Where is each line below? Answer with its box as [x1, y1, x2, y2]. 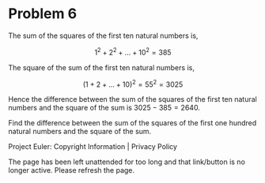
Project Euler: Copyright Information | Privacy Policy [8, 142, 178, 151]
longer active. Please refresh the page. [8, 166, 135, 175]
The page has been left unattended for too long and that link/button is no [8, 157, 245, 166]
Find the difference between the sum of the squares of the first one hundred [8, 118, 257, 128]
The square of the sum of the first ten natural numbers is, [8, 62, 195, 72]
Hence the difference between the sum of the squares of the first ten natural [8, 95, 257, 104]
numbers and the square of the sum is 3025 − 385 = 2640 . [8, 103, 200, 113]
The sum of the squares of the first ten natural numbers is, [8, 31, 199, 40]
